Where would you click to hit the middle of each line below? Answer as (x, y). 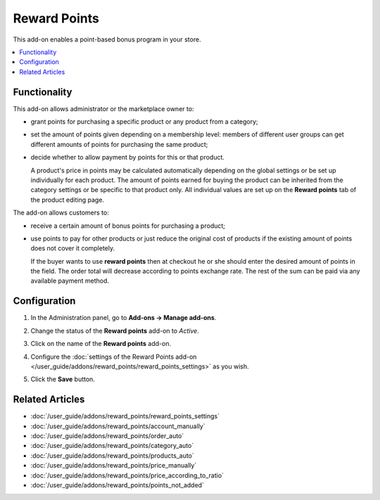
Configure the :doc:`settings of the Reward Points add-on (114, 357)
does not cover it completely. (73, 248)
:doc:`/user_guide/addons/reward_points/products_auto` (113, 455)
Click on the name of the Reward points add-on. (101, 344)
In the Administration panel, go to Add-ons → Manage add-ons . (123, 318)
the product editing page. (68, 200)
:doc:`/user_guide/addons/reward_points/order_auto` (107, 436)
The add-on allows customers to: (61, 213)
